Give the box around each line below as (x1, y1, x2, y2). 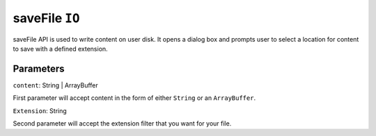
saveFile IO (13, 10, 80, 26)
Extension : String (13, 106, 68, 114)
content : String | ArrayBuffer (13, 80, 99, 90)
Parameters (13, 62, 65, 74)
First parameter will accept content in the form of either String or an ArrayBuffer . (13, 94, 256, 102)
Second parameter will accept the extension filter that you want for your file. (13, 119, 232, 128)
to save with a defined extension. (13, 44, 108, 53)
